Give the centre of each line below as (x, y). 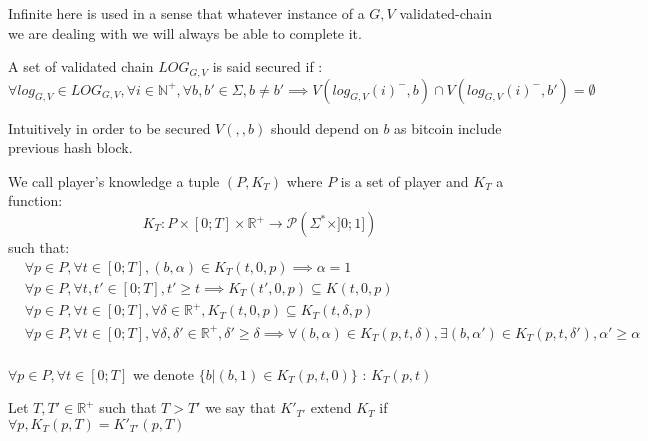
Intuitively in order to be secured (109, 127)
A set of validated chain (81, 66)
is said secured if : (267, 66)
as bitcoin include (448, 127)
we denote (163, 373)
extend (331, 407)
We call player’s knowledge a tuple (114, 180)
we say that (240, 407)
